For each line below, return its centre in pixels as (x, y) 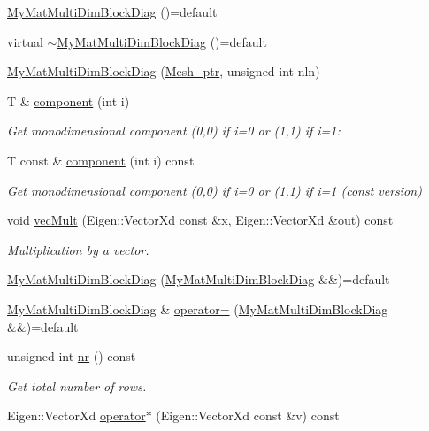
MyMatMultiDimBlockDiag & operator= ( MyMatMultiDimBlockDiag (198, 308)
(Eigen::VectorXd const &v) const (248, 416)
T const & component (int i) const (101, 160)
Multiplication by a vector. (78, 249)
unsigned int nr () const (72, 356)
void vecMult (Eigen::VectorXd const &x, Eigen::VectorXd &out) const (200, 220)
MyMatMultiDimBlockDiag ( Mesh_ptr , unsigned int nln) (164, 71)
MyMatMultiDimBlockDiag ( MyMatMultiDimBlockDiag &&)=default (199, 279)
